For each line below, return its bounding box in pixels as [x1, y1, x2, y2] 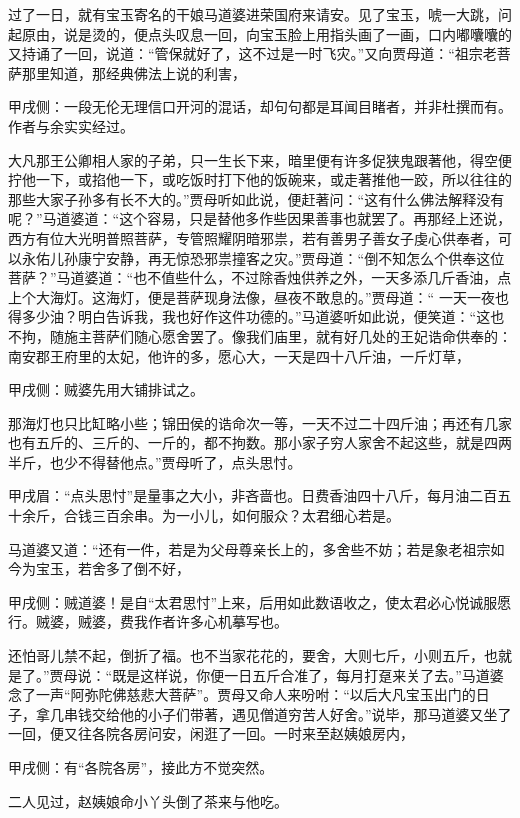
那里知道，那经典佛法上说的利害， [21, 62, 246, 83]
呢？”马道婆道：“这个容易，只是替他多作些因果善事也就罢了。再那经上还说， [8, 208, 512, 229]
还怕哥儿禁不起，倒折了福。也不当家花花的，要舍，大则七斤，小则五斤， [8, 645, 484, 666]
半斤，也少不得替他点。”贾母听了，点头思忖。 [8, 451, 302, 472]
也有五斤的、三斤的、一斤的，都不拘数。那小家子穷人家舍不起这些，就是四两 [8, 432, 512, 453]
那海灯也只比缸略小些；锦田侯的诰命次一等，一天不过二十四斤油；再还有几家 [8, 412, 512, 433]
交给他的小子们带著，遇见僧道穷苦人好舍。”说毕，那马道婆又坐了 [91, 703, 512, 724]
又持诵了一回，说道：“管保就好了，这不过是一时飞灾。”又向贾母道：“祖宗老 [8, 43, 497, 64]
